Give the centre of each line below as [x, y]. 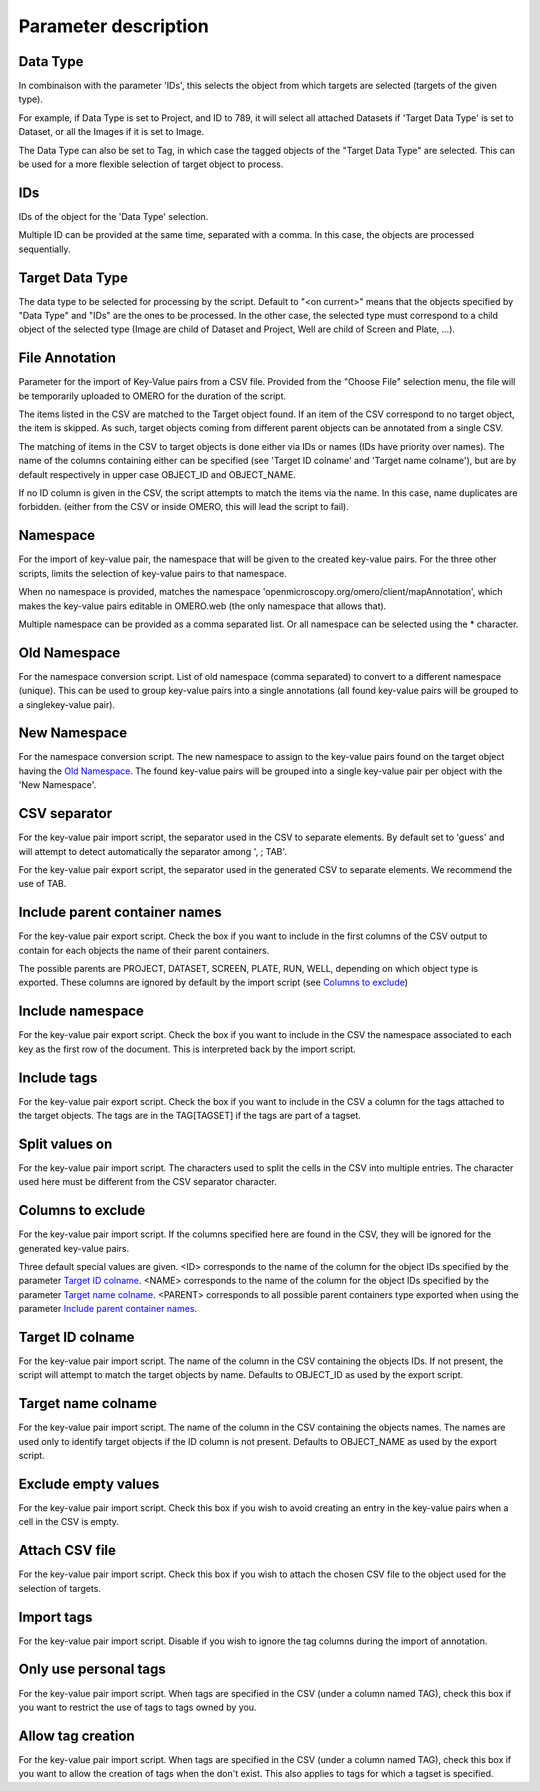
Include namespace [81, 1011]
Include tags [58, 1077]
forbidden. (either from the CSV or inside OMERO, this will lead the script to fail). [183, 507]
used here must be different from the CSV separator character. [147, 1182]
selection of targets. [60, 1588]
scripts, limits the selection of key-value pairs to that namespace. [152, 573]
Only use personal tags [92, 1669]
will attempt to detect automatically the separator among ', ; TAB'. [152, 851]
